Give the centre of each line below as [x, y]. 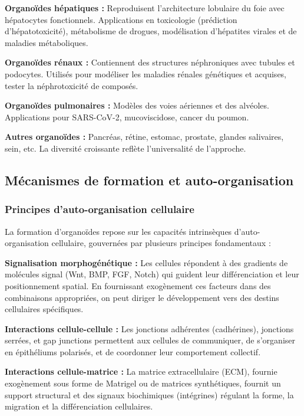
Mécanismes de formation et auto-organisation [149, 180]
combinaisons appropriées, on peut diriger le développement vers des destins [142, 297]
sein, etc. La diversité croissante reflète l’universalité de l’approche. [125, 148]
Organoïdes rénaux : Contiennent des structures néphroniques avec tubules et [150, 62]
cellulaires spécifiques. [44, 309]
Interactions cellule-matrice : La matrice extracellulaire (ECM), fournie [141, 371]
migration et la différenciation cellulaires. [79, 406]
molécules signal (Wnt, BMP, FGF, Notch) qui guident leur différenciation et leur [152, 274]
